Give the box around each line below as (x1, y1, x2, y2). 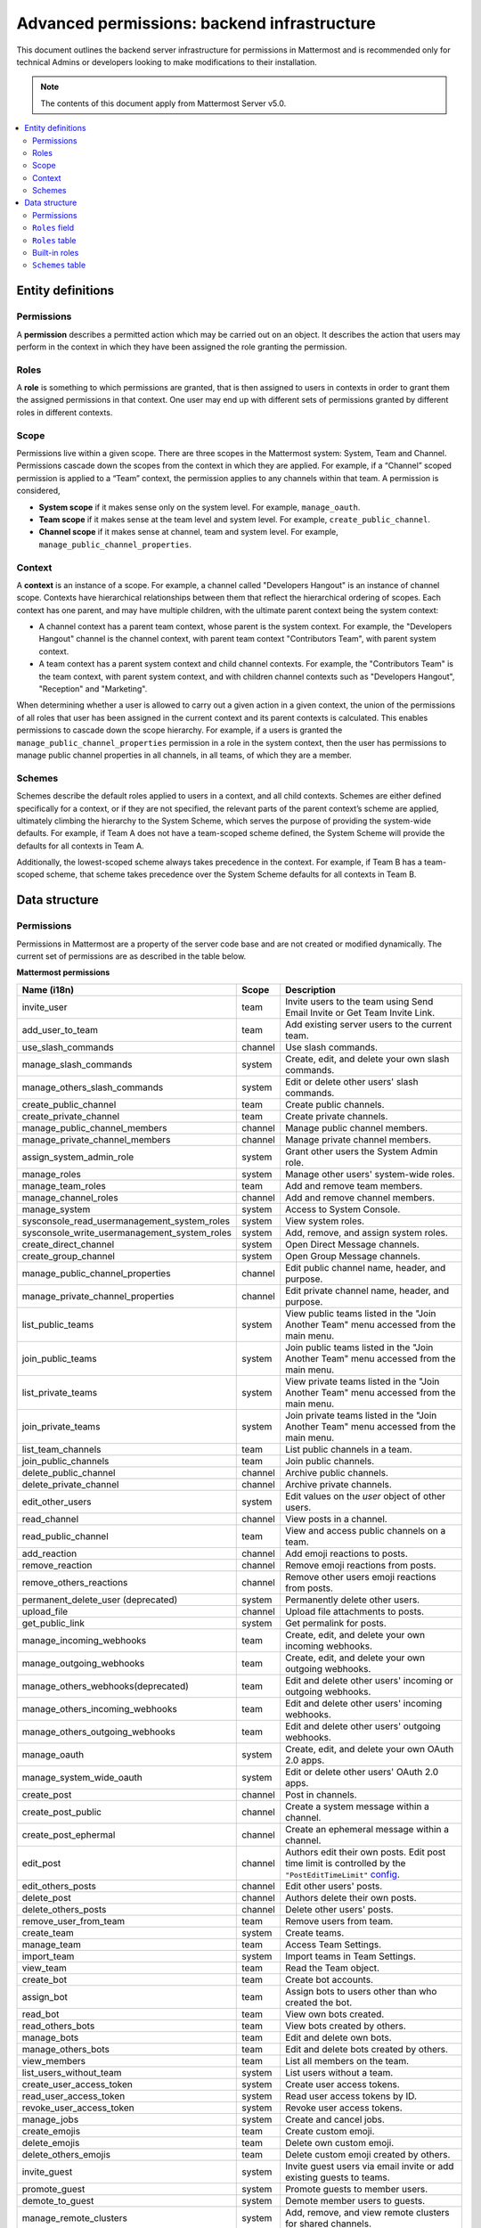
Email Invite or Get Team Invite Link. (285, 1006, 436, 1019)
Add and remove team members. (285, 1179, 423, 1192)
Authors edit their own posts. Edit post (285, 1846, 446, 1858)
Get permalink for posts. (285, 1617, 387, 1629)
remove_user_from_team (21, 1914, 126, 1927)
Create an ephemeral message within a (285, 1823, 450, 1835)
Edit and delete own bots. (285, 2031, 392, 2044)
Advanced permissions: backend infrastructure (16, 13, 376, 33)
